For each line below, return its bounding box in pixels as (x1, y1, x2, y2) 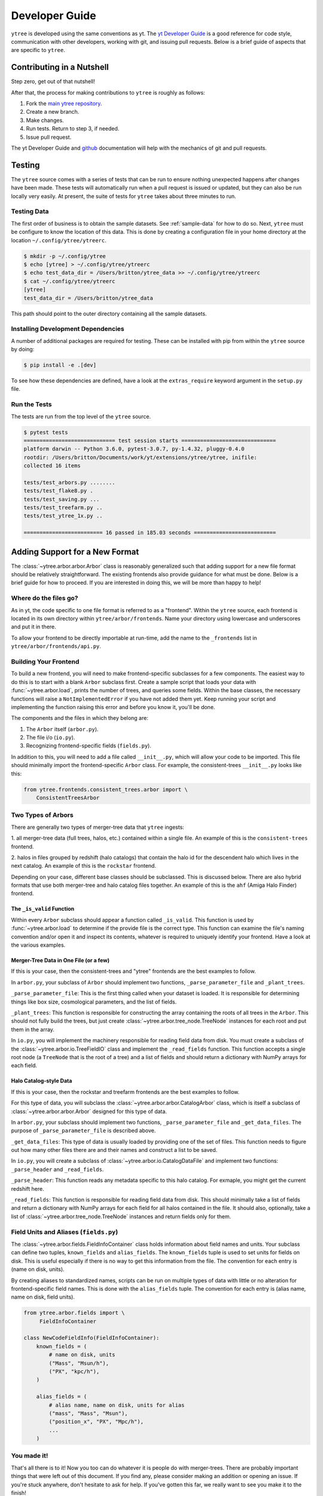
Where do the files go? (11, 594, 78, 603)
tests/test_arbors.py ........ (23, 479, 116, 486)
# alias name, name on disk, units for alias (48, 1401, 185, 1409)
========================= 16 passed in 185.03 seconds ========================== (23, 530, 276, 536)
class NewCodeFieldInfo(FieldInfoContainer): (23, 1334, 160, 1342)
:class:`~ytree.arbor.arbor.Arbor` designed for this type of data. (11, 1108, 167, 1115)
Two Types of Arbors (11, 811, 74, 819)
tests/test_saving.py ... (23, 495, 100, 503)
